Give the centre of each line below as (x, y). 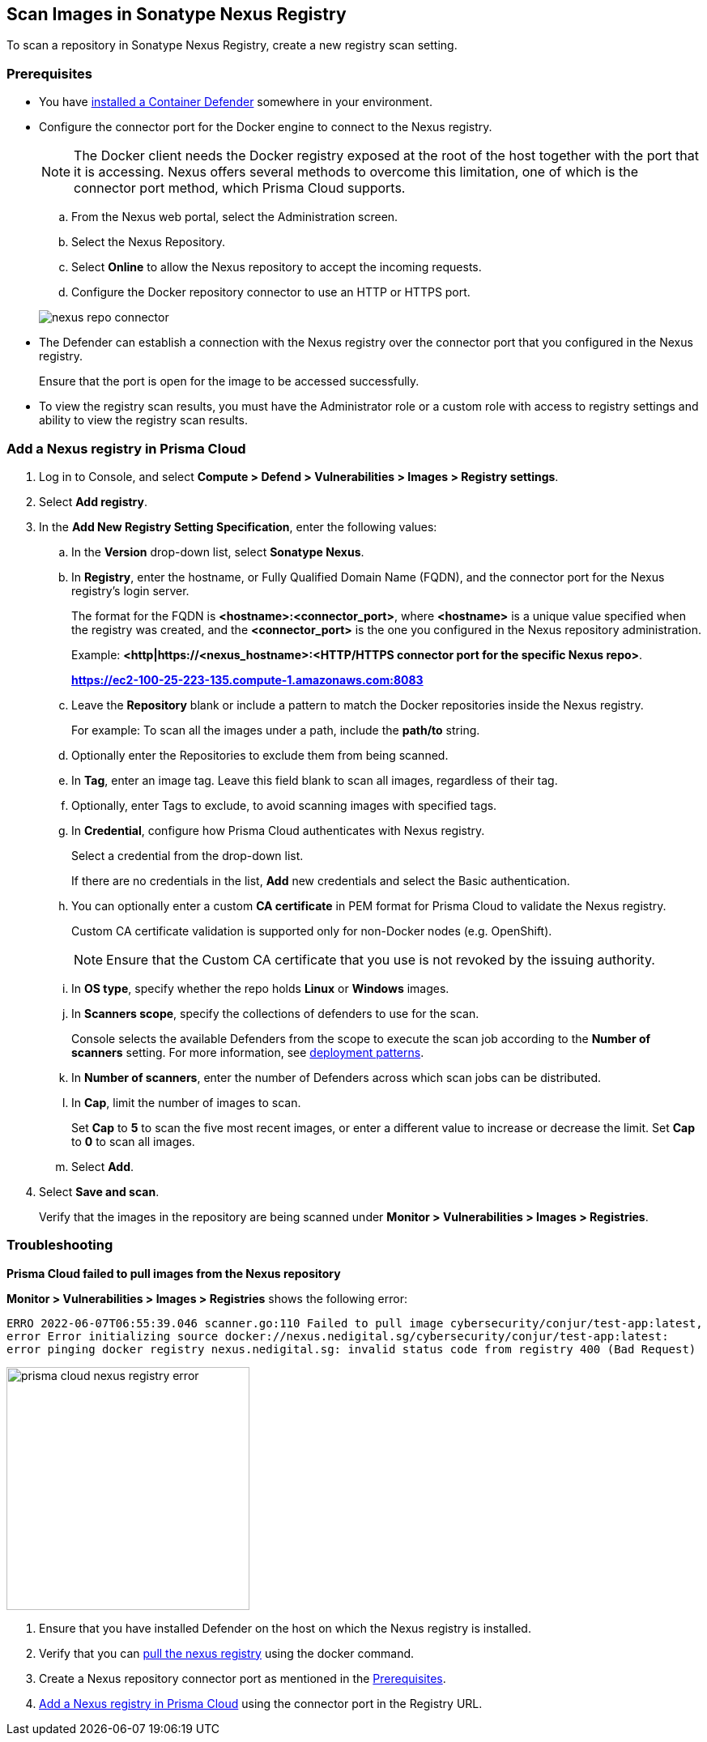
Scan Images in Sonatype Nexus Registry (177, 14)
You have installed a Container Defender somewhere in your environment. (236, 102)
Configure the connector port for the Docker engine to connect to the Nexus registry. (266, 127)
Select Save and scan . (99, 1191)
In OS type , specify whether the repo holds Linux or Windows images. (260, 988)
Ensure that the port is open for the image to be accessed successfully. (229, 381)
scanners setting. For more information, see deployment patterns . (248, 1052)
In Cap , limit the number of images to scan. (186, 1102)
